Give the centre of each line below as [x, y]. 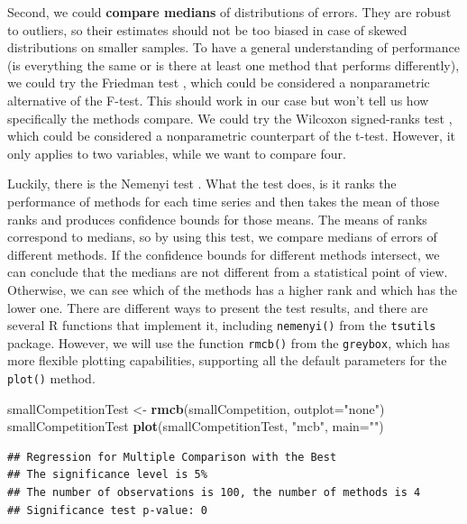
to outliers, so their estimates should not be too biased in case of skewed [207, 29]
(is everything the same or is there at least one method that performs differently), [233, 64]
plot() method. [51, 378]
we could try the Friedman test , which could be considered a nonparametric [219, 83]
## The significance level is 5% [107, 475]
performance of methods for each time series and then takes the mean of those [224, 201]
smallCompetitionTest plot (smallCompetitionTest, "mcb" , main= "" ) [196, 426]
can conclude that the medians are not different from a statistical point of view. [228, 272]
